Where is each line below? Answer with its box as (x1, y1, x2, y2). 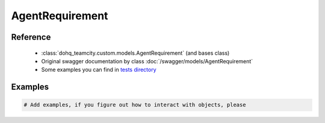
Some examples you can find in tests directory (41, 66, 156, 74)
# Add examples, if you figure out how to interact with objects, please (23, 101, 246, 109)
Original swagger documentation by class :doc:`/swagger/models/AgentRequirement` (41, 57, 253, 65)
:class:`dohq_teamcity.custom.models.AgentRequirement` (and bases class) (41, 49, 230, 57)
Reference (11, 32, 51, 42)
